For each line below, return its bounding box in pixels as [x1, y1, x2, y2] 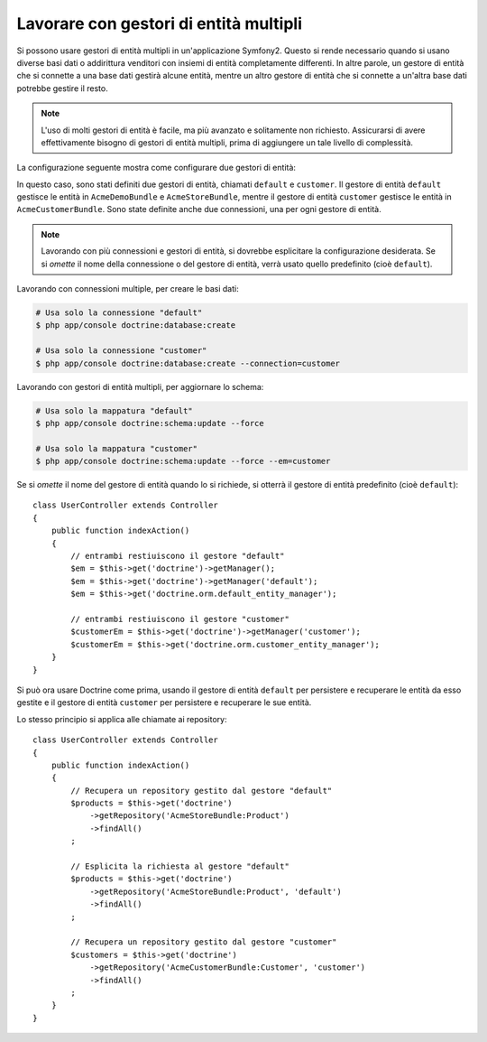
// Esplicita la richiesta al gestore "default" [70, 861, 290, 871]
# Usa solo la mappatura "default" [35, 405, 193, 415]
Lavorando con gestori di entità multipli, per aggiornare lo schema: [16, 381, 264, 392]
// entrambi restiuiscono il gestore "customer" [70, 614, 290, 624]
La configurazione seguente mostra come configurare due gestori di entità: [16, 163, 297, 173]
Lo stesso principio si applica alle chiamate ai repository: [16, 713, 227, 724]
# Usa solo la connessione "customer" [35, 346, 207, 356]
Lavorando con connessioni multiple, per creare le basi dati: [16, 284, 239, 294]
